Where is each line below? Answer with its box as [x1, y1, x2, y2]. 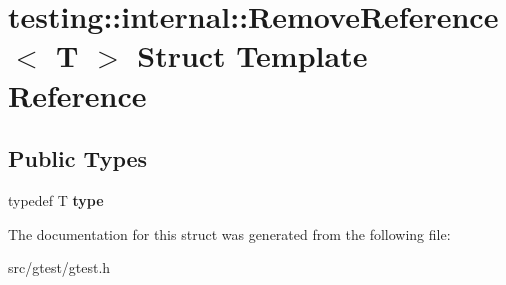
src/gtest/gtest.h [8, 257, 111, 278]
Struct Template [137, 35, 368, 76]
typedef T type [8, 189, 104, 210]
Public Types [8, 143, 148, 174]
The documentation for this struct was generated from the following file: [8, 223, 451, 244]
